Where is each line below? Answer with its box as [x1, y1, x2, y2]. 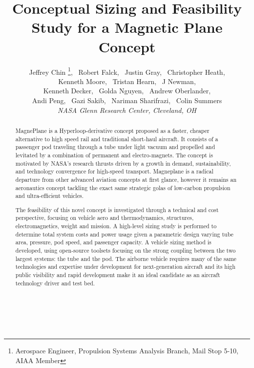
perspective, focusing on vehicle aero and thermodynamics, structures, [15, 214, 194, 222]
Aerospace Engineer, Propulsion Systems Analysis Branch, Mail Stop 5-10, [15, 346, 239, 356]
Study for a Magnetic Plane [31, 17, 223, 37]
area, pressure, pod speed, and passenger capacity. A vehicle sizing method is [15, 238, 212, 246]
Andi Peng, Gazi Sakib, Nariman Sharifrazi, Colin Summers [32, 95, 222, 105]
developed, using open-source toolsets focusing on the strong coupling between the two [15, 246, 236, 254]
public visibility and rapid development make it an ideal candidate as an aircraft [15, 270, 220, 279]
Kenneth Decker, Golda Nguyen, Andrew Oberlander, [43, 86, 211, 96]
